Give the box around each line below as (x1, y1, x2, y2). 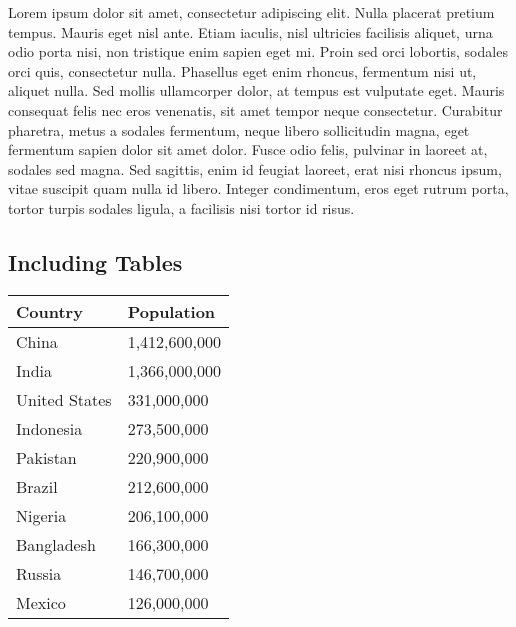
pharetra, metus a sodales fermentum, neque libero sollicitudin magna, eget (8, 119, 470, 140)
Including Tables (8, 246, 183, 277)
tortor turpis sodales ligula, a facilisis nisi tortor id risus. (8, 197, 355, 218)
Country (16, 299, 83, 323)
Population (127, 299, 216, 323)
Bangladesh (16, 532, 96, 556)
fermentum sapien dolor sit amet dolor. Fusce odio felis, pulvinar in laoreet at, (8, 139, 488, 160)
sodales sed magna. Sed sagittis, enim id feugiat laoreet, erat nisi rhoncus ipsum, (8, 158, 502, 179)
